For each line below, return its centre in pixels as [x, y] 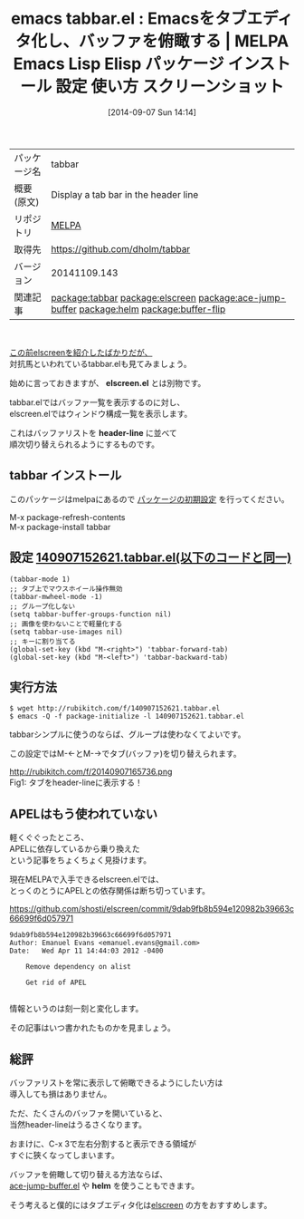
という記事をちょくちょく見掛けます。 [81, 860]
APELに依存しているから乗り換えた [75, 849]
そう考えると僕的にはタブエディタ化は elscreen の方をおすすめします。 [141, 1205]
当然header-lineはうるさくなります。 [78, 1124]
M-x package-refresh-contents [67, 517]
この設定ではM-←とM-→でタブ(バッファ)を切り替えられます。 [125, 754]
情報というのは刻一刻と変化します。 [76, 1009]
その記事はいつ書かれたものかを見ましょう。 [93, 1028]
